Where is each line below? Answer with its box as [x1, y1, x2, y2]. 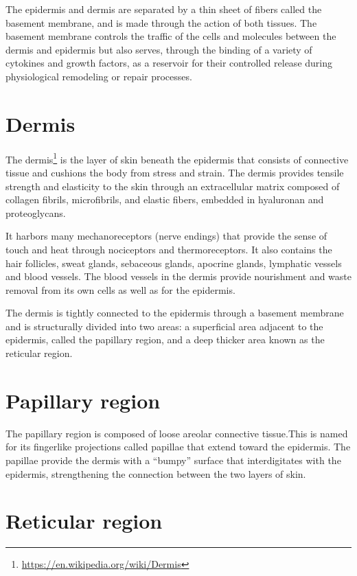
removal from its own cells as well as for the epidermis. [5, 282, 235, 297]
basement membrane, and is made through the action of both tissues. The [5, 15, 317, 30]
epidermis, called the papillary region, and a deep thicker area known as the [5, 332, 325, 347]
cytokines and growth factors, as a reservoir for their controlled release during [5, 56, 332, 70]
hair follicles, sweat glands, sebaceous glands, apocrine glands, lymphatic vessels [5, 255, 342, 270]
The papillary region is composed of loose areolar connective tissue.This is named [5, 426, 348, 440]
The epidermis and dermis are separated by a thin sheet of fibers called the [5, 2, 322, 16]
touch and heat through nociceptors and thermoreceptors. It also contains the [5, 242, 332, 256]
